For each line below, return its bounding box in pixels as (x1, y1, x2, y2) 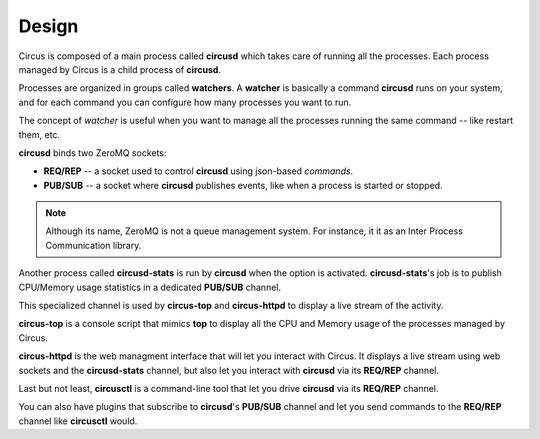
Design (18, 15, 79, 37)
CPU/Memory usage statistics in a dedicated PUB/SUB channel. (18, 281, 282, 293)
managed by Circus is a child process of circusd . (18, 63, 222, 75)
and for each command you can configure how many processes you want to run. (18, 96, 352, 108)
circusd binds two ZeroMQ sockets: (18, 146, 167, 159)
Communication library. (45, 239, 142, 251)
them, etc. (18, 128, 60, 140)
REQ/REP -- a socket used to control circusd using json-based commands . (43, 165, 354, 177)
